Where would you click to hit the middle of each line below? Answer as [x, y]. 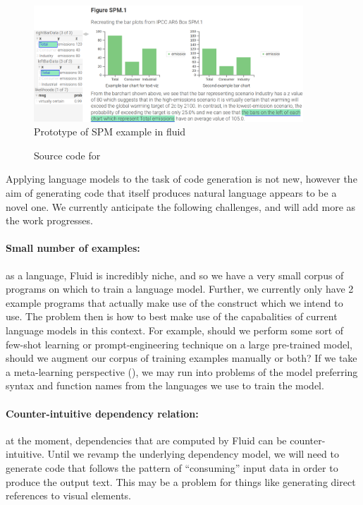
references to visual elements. [68, 495]
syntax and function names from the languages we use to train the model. [165, 385]
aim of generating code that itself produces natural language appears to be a [171, 193]
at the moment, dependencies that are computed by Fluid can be [146, 440]
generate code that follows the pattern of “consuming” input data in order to [172, 467]
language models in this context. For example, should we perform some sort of [175, 330]
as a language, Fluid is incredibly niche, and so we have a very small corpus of [175, 275]
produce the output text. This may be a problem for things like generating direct [181, 481]
